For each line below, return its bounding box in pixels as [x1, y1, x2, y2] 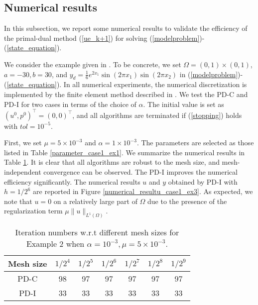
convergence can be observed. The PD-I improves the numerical [43, 167, 238, 177]
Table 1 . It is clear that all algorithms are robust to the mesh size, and [4, 157, 220, 167]
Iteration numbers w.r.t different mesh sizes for [15, 226, 179, 238]
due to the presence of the [147, 196, 227, 206]
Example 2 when [26, 238, 85, 250]
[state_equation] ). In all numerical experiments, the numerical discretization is [6, 79, 247, 90]
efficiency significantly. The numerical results [4, 176, 140, 187]
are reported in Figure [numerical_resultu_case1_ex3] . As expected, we [33, 186, 253, 197]
